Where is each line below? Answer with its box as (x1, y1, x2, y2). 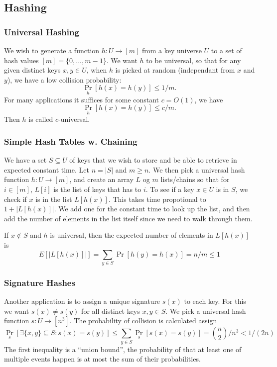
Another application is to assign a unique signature (4, 296, 160, 306)
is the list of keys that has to (53, 184, 141, 194)
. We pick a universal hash (165, 305, 246, 316)
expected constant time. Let (4, 164, 89, 175)
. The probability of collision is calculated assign (69, 315, 217, 326)
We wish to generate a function (4, 45, 100, 55)
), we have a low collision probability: (7, 74, 122, 85)
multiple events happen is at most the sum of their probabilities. (4, 354, 201, 364)
